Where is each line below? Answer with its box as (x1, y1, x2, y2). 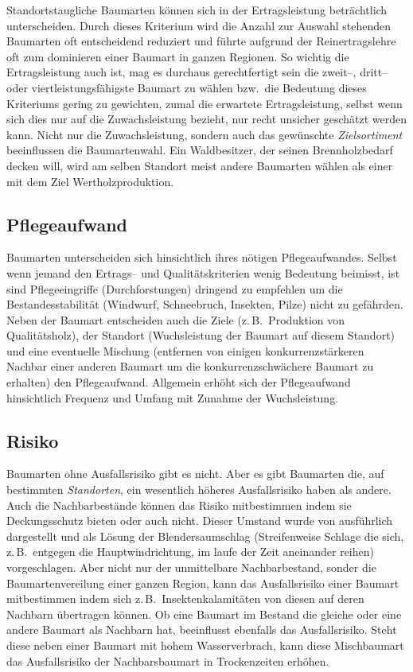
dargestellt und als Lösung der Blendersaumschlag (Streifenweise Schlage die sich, (6, 527, 404, 544)
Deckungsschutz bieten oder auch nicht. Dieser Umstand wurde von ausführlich (6, 512, 393, 529)
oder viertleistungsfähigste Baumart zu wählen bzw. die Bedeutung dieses (6, 79, 367, 95)
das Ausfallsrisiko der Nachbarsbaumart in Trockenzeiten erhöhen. (6, 652, 329, 669)
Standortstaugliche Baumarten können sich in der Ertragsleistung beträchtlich (6, 2, 388, 17)
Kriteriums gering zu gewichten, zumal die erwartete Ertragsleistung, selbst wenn (6, 95, 403, 111)
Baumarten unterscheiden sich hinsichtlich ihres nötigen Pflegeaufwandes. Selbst (6, 249, 397, 266)
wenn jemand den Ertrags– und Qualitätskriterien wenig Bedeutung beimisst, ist (6, 264, 400, 281)
